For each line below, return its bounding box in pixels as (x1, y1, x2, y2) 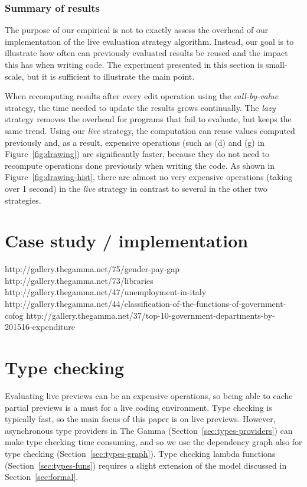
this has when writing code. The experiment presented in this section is (5, 58, 263, 70)
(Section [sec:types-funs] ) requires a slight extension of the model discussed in (5, 459, 287, 471)
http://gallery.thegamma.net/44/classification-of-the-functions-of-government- (5, 298, 286, 310)
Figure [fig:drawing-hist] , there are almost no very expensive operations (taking (5, 171, 293, 183)
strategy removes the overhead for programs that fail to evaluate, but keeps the (5, 113, 292, 125)
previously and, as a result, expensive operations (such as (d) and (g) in (5, 136, 265, 148)
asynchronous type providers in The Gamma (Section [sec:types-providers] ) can (5, 424, 293, 436)
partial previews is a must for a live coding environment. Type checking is (5, 401, 272, 413)
